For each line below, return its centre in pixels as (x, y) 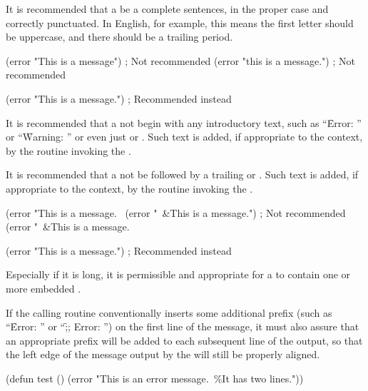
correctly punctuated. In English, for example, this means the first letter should (180, 22)
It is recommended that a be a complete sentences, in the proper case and (167, 9)
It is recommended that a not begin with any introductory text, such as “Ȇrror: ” (184, 122)
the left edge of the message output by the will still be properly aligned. (163, 354)
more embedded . (44, 288)
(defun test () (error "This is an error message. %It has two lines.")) (155, 378)
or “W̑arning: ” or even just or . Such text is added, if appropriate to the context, (184, 137)
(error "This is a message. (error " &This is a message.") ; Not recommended (176, 212)
